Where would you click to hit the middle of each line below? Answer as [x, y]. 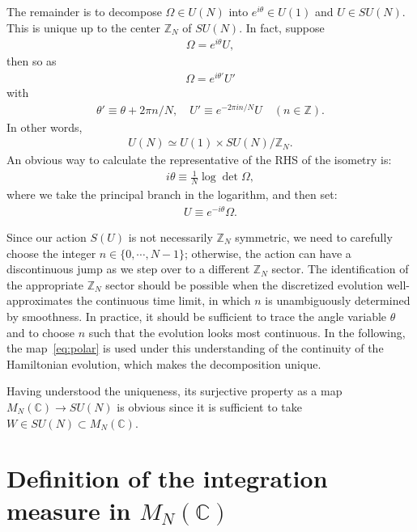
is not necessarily [170, 237]
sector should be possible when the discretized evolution [244, 284]
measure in [69, 510]
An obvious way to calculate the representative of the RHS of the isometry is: [199, 160]
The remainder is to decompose [84, 11]
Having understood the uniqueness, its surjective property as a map [174, 391]
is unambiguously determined [338, 300]
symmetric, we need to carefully [314, 237]
